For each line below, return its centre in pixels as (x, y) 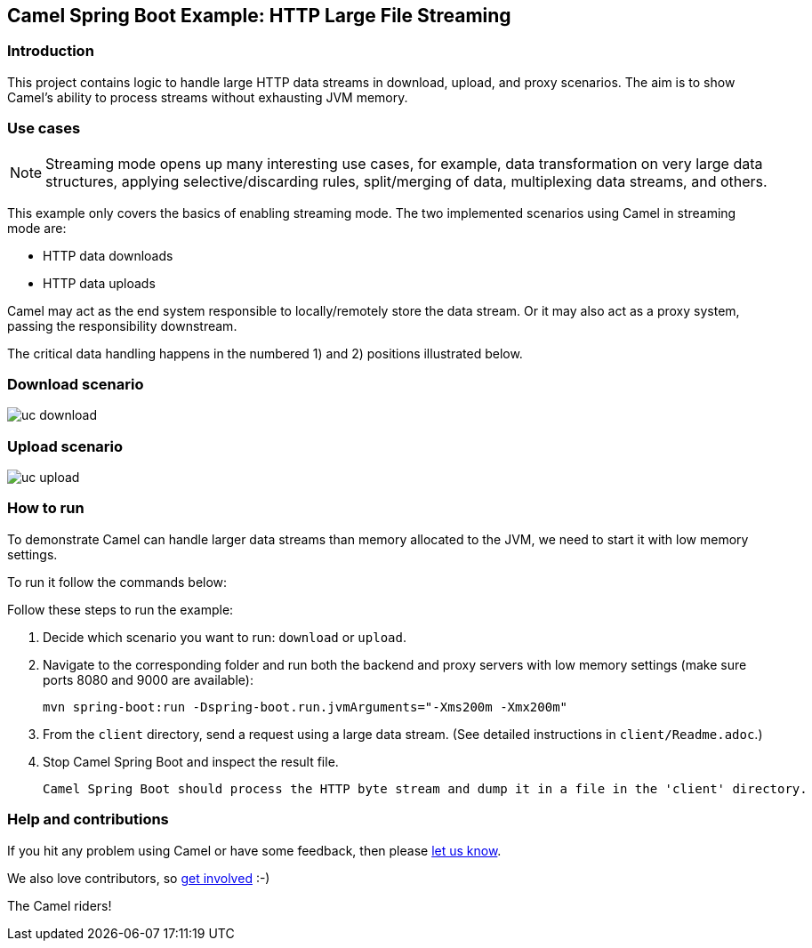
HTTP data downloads (108, 255)
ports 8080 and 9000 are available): (148, 679)
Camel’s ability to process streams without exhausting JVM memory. (208, 97)
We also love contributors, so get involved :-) (139, 878)
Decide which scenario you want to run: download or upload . (225, 637)
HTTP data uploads (99, 283)
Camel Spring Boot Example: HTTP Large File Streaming (259, 16)
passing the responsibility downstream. (122, 325)
